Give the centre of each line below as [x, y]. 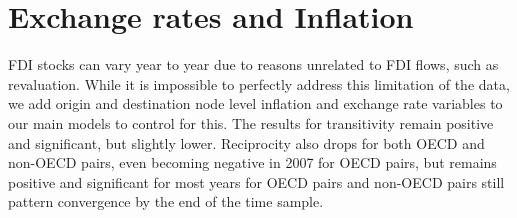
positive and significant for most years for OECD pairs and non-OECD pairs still [256, 181]
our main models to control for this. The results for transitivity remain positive [251, 122]
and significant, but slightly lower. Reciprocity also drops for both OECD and [246, 142]
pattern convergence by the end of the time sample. [166, 201]
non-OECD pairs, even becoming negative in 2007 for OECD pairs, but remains [252, 162]
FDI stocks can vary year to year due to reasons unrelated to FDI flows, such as [253, 64]
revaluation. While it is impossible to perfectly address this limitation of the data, [259, 83]
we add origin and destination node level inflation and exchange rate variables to [255, 103]
